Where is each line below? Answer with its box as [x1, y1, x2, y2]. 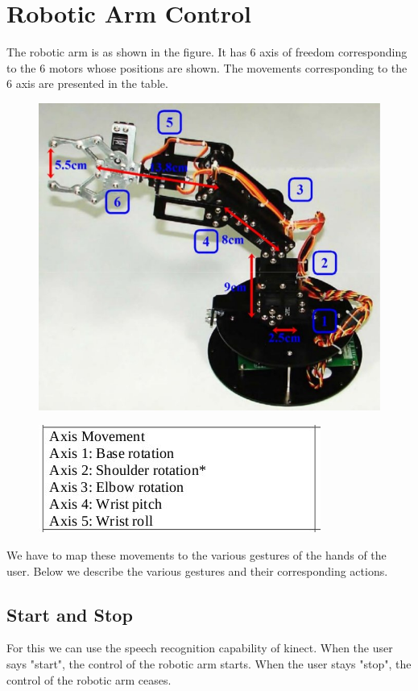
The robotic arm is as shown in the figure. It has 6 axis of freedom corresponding [6, 44, 408, 60]
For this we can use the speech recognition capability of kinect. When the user [6, 639, 393, 656]
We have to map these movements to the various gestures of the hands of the [6, 546, 387, 563]
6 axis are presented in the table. [6, 75, 168, 92]
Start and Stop [6, 602, 133, 626]
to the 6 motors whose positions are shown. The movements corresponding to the [6, 59, 408, 76]
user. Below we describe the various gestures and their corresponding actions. [6, 562, 388, 579]
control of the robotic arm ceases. [6, 671, 172, 688]
